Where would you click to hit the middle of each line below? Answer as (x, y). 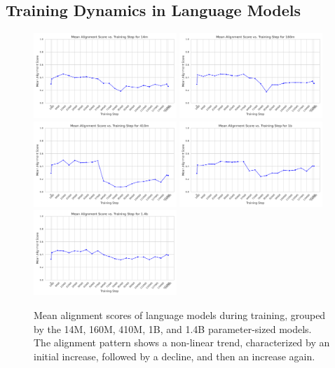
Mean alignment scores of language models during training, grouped (180, 315)
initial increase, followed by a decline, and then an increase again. (175, 356)
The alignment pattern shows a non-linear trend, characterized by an (182, 342)
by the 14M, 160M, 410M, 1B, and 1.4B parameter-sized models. (173, 328)
